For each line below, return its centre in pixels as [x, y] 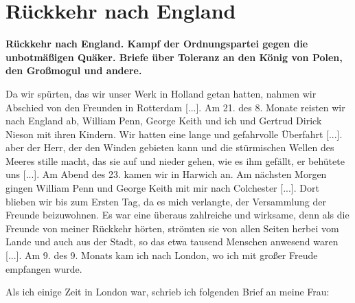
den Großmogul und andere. [74, 70]
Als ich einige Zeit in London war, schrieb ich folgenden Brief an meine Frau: [168, 292]
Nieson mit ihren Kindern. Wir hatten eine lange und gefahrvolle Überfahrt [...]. [174, 134]
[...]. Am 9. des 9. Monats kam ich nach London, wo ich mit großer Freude [162, 255]
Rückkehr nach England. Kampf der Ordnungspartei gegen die [157, 44]
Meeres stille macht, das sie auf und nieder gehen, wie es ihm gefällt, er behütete [175, 160]
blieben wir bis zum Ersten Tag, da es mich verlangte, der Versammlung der [166, 201]
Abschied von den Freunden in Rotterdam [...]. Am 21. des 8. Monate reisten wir [175, 107]
